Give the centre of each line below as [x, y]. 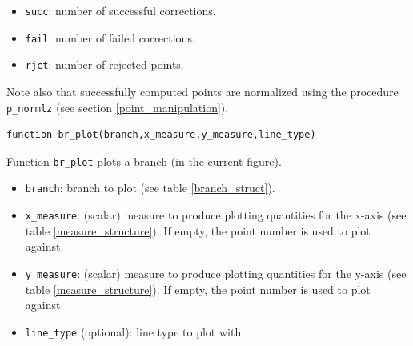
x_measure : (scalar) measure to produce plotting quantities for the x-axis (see [216, 215]
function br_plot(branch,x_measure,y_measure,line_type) [161, 135]
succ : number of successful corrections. [120, 10]
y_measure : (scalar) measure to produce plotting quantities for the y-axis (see [216, 273]
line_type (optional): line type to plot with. [135, 331]
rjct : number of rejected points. [104, 64]
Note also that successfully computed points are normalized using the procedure [202, 91]
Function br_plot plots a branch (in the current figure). [144, 161]
